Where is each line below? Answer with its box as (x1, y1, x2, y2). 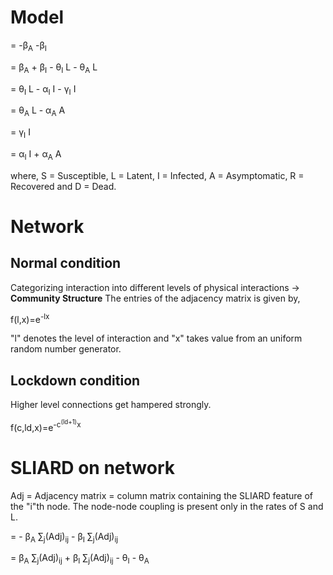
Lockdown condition (10, 372, 141, 389)
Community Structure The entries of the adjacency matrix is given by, (10, 292, 301, 304)
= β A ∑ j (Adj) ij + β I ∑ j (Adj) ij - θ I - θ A (10, 552, 150, 566)
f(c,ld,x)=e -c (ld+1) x (10, 418, 82, 433)
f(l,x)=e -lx (10, 311, 50, 325)
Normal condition (10, 255, 122, 272)
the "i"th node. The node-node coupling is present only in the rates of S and (10, 500, 324, 512)
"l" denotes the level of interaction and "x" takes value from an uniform (10, 332, 303, 345)
